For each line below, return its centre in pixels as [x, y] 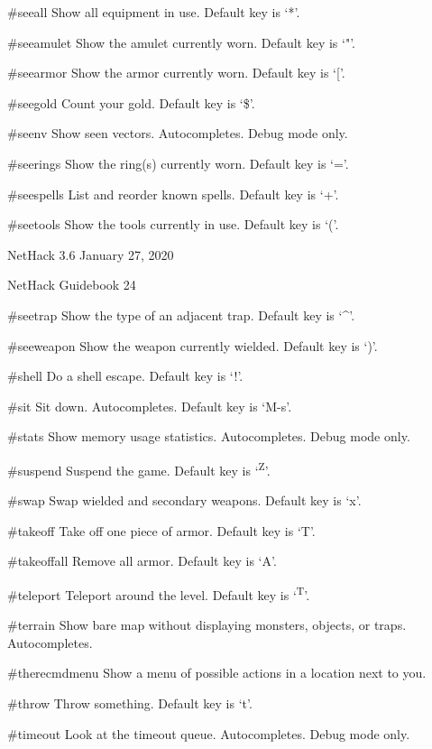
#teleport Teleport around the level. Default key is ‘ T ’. [159, 593]
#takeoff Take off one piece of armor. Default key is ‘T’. [161, 530]
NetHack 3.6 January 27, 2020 [91, 254]
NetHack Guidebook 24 [72, 285]
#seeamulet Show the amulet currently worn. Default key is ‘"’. [182, 42]
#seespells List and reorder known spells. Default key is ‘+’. [173, 194]
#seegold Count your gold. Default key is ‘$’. [131, 102]
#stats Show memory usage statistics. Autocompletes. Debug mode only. [209, 436]
